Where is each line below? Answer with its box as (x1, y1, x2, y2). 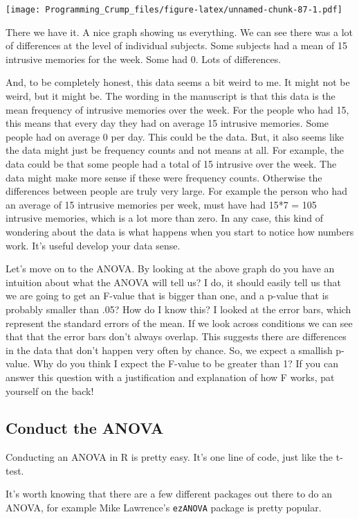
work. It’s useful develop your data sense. (6, 238, 181, 252)
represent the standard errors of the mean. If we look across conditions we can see (6, 315, 353, 330)
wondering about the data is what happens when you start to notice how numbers (6, 224, 354, 238)
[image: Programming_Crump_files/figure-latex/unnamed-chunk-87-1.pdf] (6, 5, 342, 15)
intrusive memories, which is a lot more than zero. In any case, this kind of (6, 211, 324, 225)
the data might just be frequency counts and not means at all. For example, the (6, 143, 344, 157)
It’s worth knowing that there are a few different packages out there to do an (6, 486, 333, 501)
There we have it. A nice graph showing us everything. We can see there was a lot (6, 24, 353, 39)
